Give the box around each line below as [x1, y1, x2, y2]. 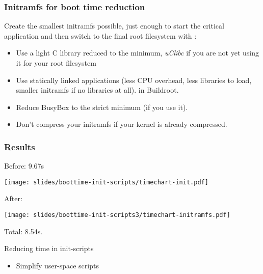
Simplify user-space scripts [16, 260, 99, 270]
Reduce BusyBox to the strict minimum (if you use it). [16, 101, 188, 112]
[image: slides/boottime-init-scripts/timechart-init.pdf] [4, 178, 208, 186]
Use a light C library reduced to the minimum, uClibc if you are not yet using [16, 47, 259, 58]
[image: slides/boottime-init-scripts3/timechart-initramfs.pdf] [4, 211, 230, 219]
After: [4, 193, 22, 204]
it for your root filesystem [16, 58, 96, 68]
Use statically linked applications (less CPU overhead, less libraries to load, [16, 74, 252, 85]
